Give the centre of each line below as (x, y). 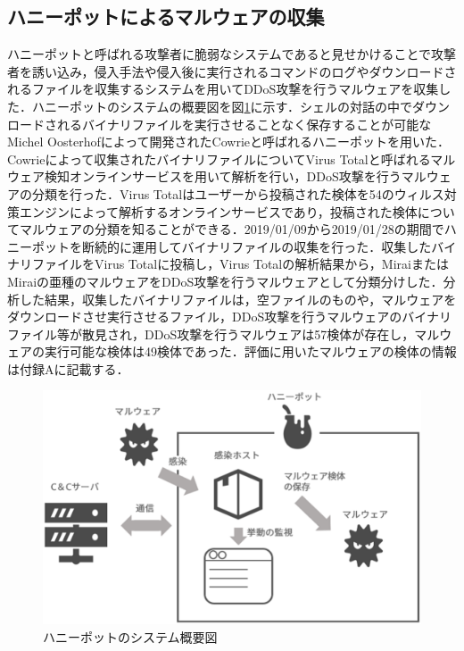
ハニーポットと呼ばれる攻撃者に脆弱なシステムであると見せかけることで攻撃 (232, 54)
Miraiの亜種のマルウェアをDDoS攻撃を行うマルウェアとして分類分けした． (225, 281)
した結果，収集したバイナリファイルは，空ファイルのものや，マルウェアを (238, 299)
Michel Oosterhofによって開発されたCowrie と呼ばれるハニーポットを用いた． (229, 142)
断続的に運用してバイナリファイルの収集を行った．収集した (257, 246)
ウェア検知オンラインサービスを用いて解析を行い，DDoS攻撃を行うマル (217, 176)
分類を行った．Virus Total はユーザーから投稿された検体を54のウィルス (238, 193)
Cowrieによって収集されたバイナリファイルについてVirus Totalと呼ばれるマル (232, 159)
